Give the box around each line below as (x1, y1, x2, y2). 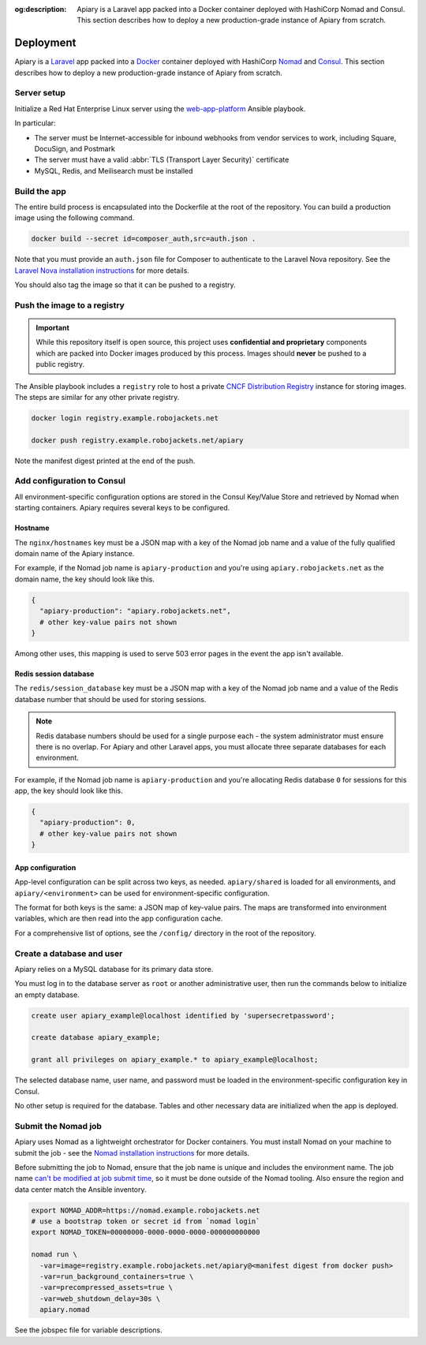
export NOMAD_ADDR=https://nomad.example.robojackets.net (31, 1205, 260, 1215)
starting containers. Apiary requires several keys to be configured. (14, 503, 230, 513)
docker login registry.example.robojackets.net (31, 413, 219, 422)
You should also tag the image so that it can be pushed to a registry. (14, 280, 236, 290)
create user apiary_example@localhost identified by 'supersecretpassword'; (31, 1011, 335, 1020)
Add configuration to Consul (14, 476, 126, 487)
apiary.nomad (39, 1306, 90, 1314)
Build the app (14, 185, 67, 196)
